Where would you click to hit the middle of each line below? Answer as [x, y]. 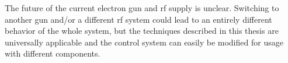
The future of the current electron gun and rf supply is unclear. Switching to [142, 8]
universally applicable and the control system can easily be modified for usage [144, 42]
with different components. [53, 53]
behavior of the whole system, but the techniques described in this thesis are [142, 31]
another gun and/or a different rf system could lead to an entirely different [138, 19]
